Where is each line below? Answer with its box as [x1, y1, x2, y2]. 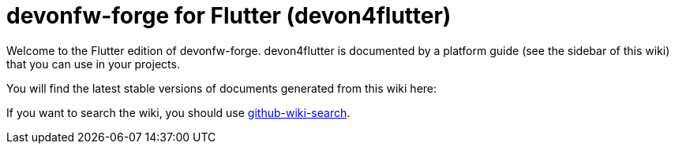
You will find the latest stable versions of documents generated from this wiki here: [6, 81, 437, 95]
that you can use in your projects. [6, 57, 180, 71]
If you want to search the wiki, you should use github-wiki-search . [6, 105, 351, 119]
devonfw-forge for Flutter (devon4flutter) [6, 2, 452, 29]
